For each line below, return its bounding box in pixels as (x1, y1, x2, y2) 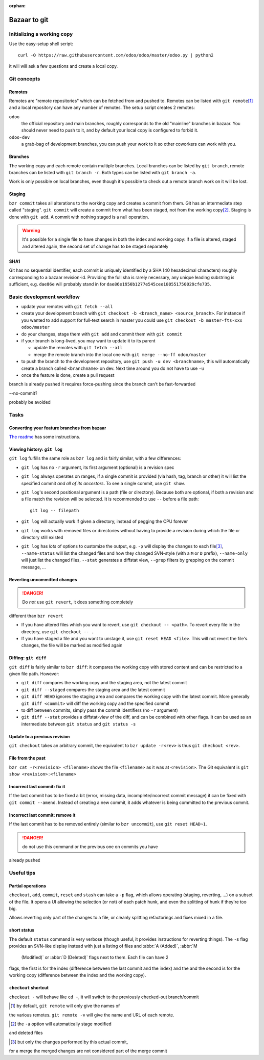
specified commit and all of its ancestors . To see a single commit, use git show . (21, 480, 185, 486)
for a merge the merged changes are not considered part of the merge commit (9, 1048, 167, 1054)
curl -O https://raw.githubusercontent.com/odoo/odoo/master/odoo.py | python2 (18, 52, 214, 58)
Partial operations (9, 883, 46, 889)
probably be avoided (9, 399, 51, 405)
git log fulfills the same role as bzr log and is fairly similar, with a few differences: (9, 455, 181, 461)
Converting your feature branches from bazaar (9, 425, 107, 431)
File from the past (9, 755, 46, 761)
